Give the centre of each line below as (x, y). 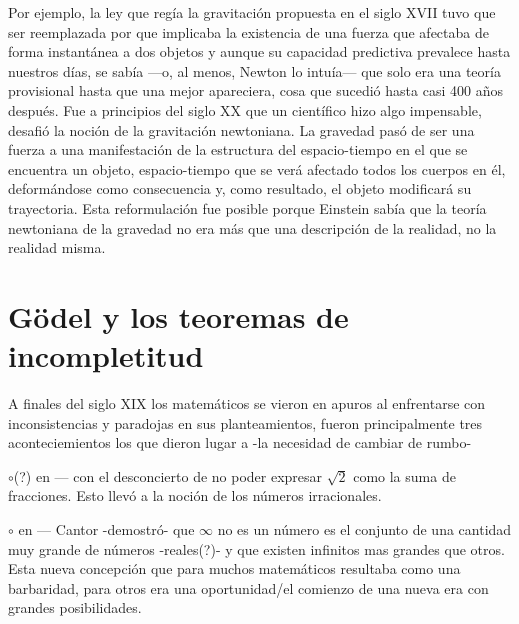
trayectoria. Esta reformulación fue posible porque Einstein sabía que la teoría (247, 207)
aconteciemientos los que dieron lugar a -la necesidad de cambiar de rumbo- (240, 442)
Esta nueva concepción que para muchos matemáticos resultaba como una (234, 568)
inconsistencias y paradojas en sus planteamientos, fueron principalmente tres (245, 422)
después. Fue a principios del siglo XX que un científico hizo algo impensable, (245, 109)
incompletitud (106, 355)
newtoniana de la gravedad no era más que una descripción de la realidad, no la (252, 227)
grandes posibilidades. (75, 607)
